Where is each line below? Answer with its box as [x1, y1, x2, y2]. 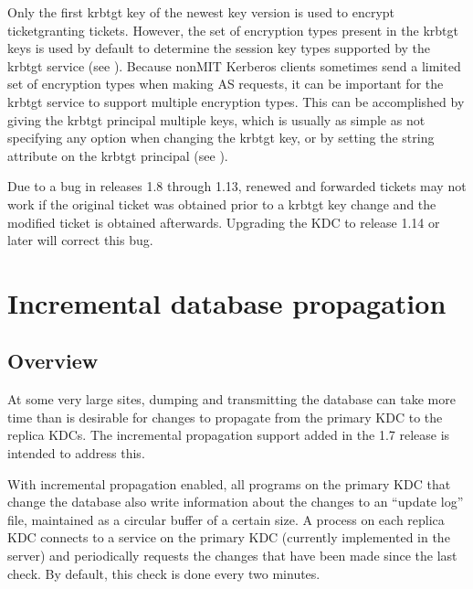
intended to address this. [7, 444, 145, 463]
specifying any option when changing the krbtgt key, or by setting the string [7, 128, 435, 147]
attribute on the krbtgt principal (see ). [7, 145, 228, 165]
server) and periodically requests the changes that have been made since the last [7, 546, 457, 565]
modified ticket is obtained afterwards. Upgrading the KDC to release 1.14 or [7, 212, 440, 231]
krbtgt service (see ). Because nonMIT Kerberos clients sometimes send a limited [7, 56, 461, 75]
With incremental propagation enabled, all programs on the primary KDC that [7, 474, 451, 493]
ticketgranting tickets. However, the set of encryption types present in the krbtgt [7, 20, 458, 39]
